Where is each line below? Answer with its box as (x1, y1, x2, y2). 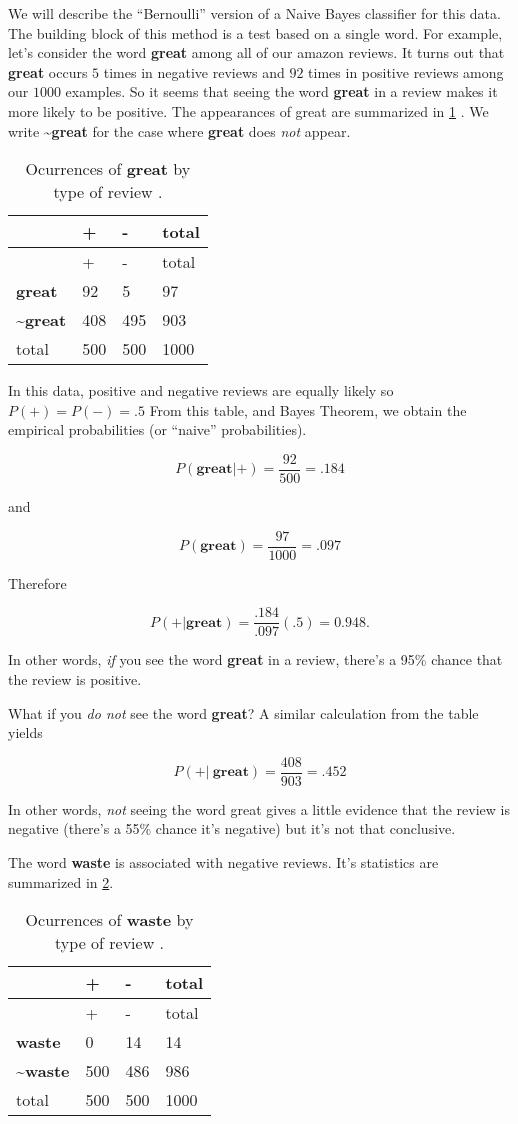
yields (8, 722, 43, 743)
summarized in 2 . (8, 871, 114, 892)
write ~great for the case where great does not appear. (8, 120, 351, 141)
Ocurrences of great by (25, 157, 191, 181)
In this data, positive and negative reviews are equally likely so (8, 380, 394, 401)
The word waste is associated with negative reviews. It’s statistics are (8, 851, 439, 872)
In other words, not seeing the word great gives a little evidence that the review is (8, 798, 510, 819)
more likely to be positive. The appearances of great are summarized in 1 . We (8, 100, 489, 121)
